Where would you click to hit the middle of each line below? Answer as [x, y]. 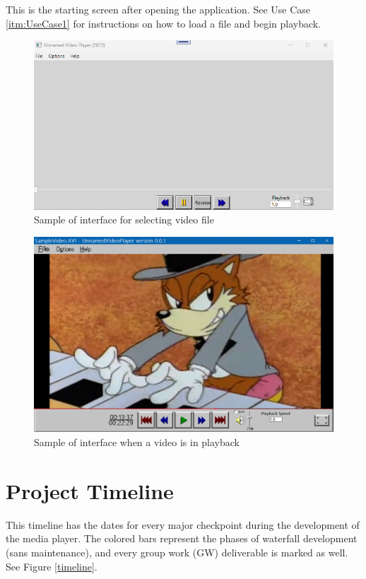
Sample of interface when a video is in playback [137, 442]
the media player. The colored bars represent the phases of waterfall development [182, 538]
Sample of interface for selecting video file [124, 220]
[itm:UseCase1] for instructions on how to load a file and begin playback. [164, 23]
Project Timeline [90, 490]
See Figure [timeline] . [52, 566]
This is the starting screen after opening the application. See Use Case [158, 9]
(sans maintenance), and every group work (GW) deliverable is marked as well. [177, 552]
